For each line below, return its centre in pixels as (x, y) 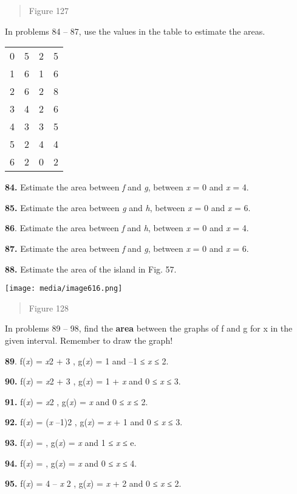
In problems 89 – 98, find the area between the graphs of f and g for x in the (149, 328)
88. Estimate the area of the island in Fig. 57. (91, 269)
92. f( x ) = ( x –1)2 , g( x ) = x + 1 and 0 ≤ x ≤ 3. (94, 422)
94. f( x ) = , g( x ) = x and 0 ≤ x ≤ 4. (71, 463)
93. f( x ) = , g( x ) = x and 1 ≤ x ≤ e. (71, 442)
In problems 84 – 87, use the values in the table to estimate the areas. (135, 31)
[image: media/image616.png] (64, 289)
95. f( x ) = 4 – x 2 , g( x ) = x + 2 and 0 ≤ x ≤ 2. (93, 483)
